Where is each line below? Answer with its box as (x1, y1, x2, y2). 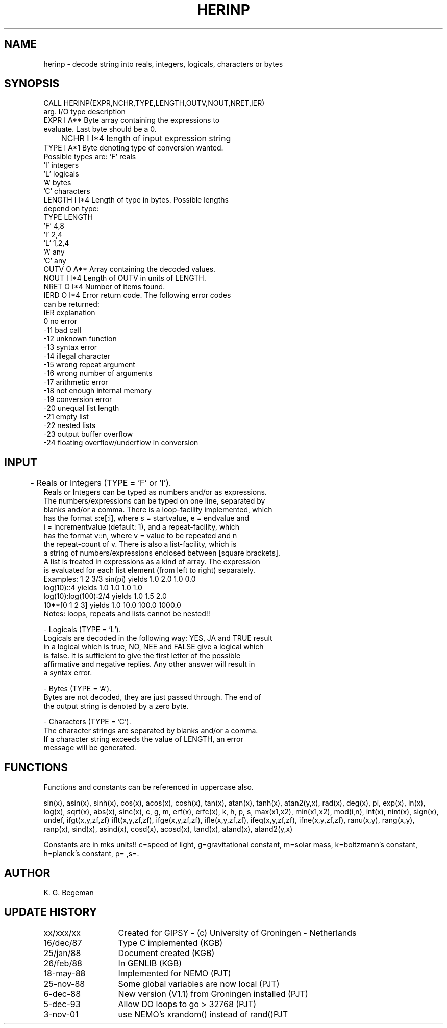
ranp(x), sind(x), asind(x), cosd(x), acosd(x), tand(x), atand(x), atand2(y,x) (43, 824, 293, 834)
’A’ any (43, 247, 65, 257)
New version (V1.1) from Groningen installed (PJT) (118, 988, 308, 999)
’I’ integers (43, 161, 79, 170)
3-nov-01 (43, 1009, 79, 1019)
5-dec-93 (43, 998, 81, 1009)
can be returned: (43, 299, 100, 309)
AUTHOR (4, 866, 51, 880)
